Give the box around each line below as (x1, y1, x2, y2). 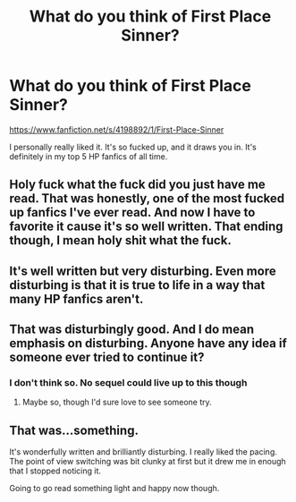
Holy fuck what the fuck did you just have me (9, 177, 266, 192)
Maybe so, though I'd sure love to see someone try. (21, 396, 212, 408)
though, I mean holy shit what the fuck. (9, 233, 233, 248)
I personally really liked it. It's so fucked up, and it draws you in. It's (9, 141, 258, 152)
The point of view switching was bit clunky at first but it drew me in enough (9, 456, 286, 467)
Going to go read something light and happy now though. (9, 483, 220, 494)
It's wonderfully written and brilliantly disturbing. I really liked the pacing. (9, 447, 277, 457)
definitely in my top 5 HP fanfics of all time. (9, 150, 168, 162)
